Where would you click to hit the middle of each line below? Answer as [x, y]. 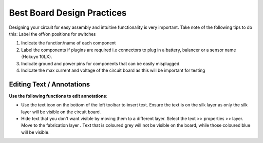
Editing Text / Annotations [49, 84]
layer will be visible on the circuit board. [61, 112]
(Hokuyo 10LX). [37, 57]
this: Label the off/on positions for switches [52, 34]
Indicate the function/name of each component [69, 43]
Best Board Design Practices [68, 13]
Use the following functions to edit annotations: [58, 96]
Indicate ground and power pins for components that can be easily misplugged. [101, 63]
